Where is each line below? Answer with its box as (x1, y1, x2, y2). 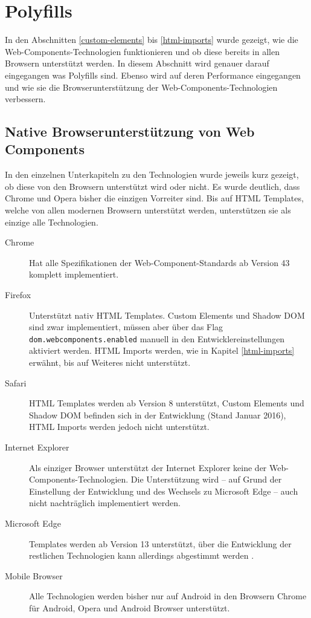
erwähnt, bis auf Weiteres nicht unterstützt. (29, 356, 191, 369)
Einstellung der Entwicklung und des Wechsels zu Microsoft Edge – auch (29, 484, 298, 497)
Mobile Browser (5, 569, 63, 582)
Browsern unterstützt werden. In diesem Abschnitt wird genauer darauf (5, 57, 269, 70)
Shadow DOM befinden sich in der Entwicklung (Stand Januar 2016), (29, 408, 286, 421)
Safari (5, 376, 27, 389)
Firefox (5, 288, 31, 301)
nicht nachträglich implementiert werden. (29, 496, 181, 509)
